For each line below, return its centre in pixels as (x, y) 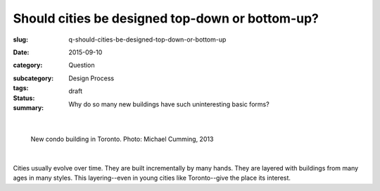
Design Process (91, 78)
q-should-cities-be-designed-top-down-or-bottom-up (147, 39)
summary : (28, 107)
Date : (21, 52)
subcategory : (33, 78)
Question (82, 65)
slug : (20, 39)
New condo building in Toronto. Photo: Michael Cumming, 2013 (122, 139)
